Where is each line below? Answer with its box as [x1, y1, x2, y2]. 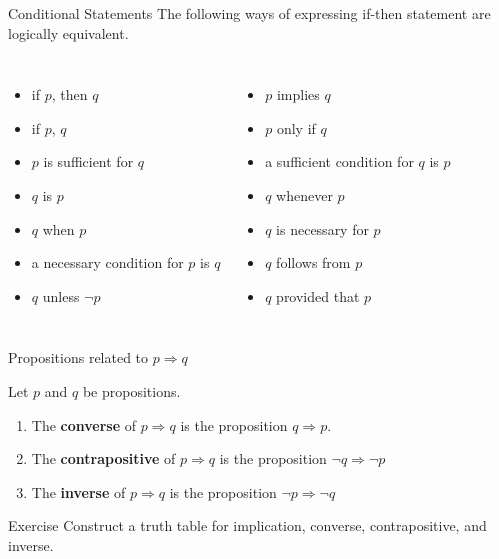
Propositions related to [8, 347, 149, 368]
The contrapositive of [31, 448, 176, 469]
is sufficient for [43, 151, 134, 172]
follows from [276, 252, 351, 273]
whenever [276, 184, 333, 205]
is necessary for [276, 218, 369, 239]
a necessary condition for [31, 252, 184, 273]
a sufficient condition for [265, 151, 414, 172]
